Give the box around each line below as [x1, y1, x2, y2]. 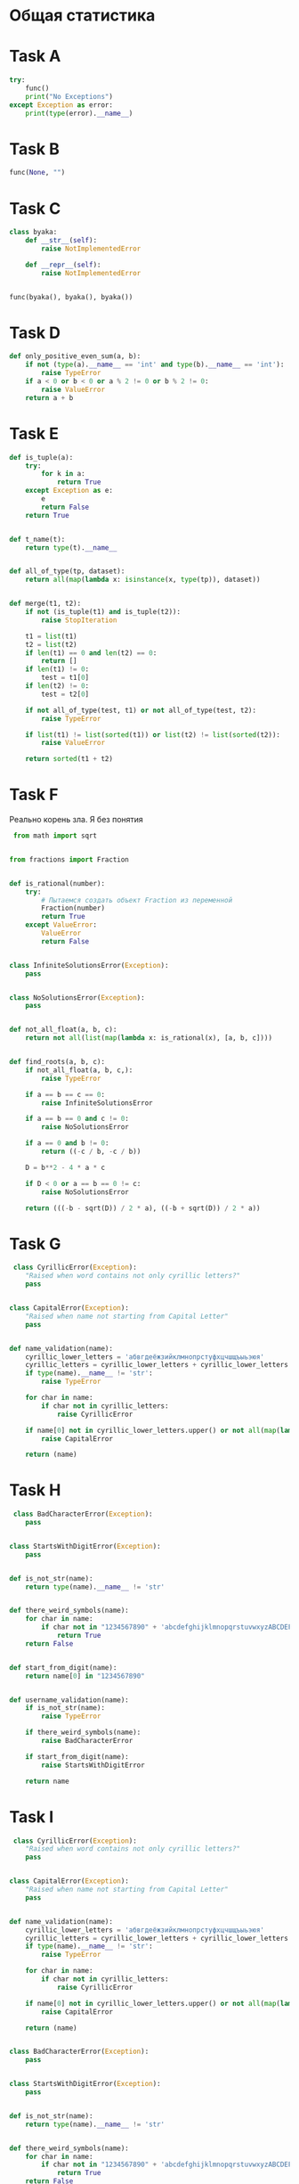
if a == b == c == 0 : [25, 1090, 105, 1099]
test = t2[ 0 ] [41, 690, 90, 699]
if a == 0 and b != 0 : [25, 1139, 109, 1148]
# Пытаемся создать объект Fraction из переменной [41, 896, 233, 904]
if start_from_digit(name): [25, 1752, 129, 1761]
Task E [9, 423, 60, 444]
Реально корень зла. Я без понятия [9, 814, 144, 825]
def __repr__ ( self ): [25, 260, 101, 269]
